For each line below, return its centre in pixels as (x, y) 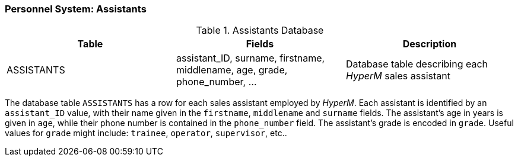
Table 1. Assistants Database (260, 30)
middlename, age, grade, (232, 70)
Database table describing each (417, 64)
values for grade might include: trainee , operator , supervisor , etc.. (146, 133)
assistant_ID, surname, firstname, (250, 58)
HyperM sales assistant (398, 76)
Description (430, 44)
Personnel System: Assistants (76, 9)
